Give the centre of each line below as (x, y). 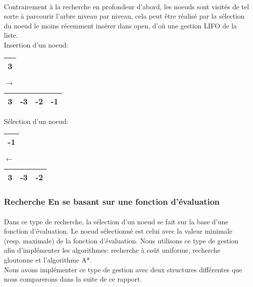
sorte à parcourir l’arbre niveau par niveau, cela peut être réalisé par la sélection (124, 16)
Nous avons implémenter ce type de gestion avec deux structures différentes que (123, 269)
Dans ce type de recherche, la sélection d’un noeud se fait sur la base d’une (116, 221)
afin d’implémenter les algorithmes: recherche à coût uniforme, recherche (112, 250)
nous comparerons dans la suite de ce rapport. (73, 279)
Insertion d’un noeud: (36, 44)
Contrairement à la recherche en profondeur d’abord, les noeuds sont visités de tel (126, 6)
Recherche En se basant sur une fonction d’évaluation (112, 202)
